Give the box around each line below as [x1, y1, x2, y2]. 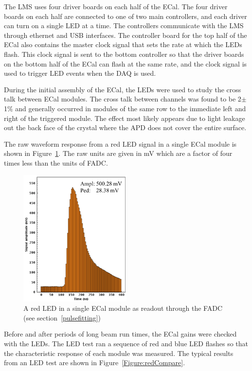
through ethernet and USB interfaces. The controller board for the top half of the [4, 30, 247, 40]
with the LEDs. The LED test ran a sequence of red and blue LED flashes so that [4, 338, 248, 348]
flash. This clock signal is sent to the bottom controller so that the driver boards [4, 49, 244, 59]
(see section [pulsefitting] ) [23, 312, 101, 322]
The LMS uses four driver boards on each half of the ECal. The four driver [4, 1, 228, 11]
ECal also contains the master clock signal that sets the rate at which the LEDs [4, 39, 242, 50]
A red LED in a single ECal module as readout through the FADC [23, 303, 223, 313]
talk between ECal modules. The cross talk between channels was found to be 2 [4, 94, 241, 104]
